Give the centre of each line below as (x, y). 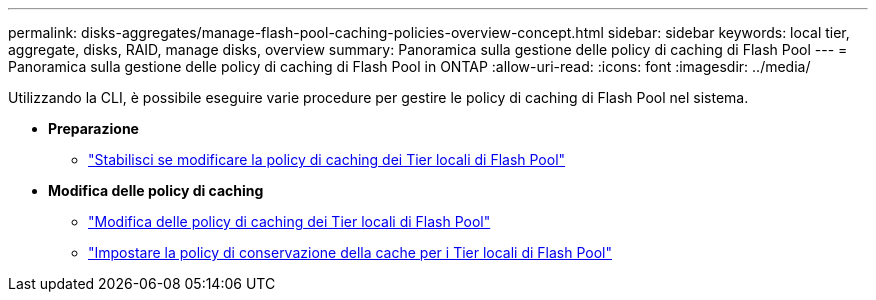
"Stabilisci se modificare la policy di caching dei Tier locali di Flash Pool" (327, 159)
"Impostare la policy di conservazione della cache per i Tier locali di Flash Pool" (350, 252)
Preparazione (93, 128)
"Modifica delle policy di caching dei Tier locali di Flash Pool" (289, 221)
